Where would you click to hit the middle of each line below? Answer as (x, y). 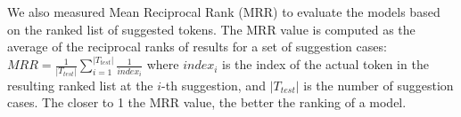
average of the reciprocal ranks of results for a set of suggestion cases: (197, 47)
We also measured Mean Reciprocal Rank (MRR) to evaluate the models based (224, 12)
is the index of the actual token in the (325, 64)
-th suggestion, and (214, 85)
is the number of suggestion (379, 85)
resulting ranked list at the (80, 85)
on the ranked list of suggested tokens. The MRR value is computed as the (211, 29)
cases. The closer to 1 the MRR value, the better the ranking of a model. (207, 102)
